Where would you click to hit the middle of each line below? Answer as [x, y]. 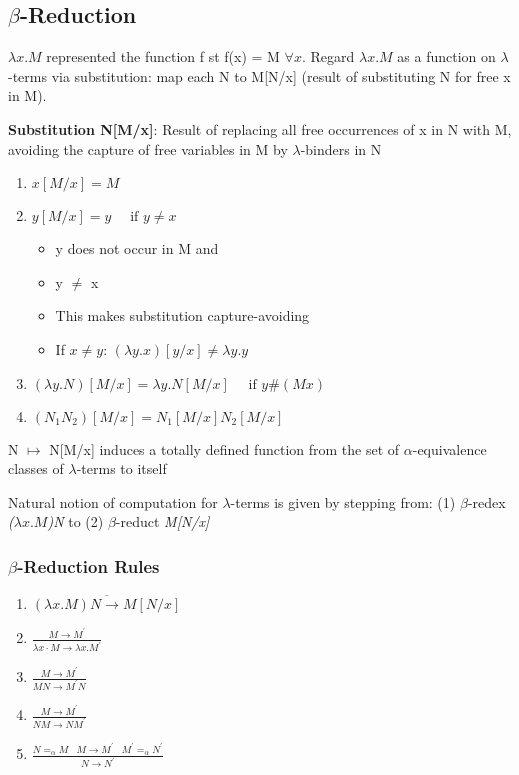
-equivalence [449, 448]
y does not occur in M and [137, 248]
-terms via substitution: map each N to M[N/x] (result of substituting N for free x [259, 75]
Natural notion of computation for [113, 501]
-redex [486, 501]
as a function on [446, 56]
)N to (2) [75, 521]
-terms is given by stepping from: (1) [343, 501]
